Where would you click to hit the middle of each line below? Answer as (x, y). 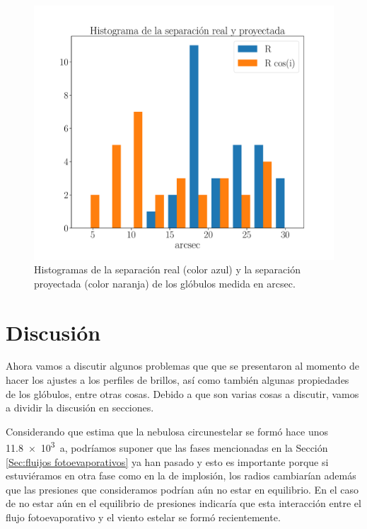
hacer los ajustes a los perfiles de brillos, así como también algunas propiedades (177, 380)
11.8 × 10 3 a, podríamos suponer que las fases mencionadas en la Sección (167, 447)
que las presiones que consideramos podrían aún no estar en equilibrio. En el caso (182, 489)
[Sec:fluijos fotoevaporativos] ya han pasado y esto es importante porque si (167, 461)
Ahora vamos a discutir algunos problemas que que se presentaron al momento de (182, 366)
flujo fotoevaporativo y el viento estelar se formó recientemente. (143, 517)
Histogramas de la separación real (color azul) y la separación (167, 269)
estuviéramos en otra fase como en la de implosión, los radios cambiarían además (181, 476)
